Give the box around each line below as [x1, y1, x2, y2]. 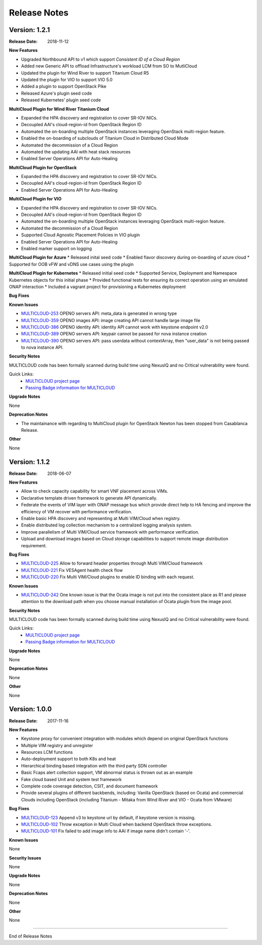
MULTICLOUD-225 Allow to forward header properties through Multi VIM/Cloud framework [21, 560, 203, 566]
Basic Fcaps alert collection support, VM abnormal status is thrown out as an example [21, 769, 193, 776]
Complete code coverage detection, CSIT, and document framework [21, 783, 158, 789]
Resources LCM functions [21, 749, 73, 755]
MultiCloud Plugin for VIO [9, 196, 62, 202]
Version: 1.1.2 [9, 457, 50, 466]
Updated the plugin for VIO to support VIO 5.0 [21, 77, 113, 82]
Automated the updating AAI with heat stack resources [21, 148, 131, 155]
